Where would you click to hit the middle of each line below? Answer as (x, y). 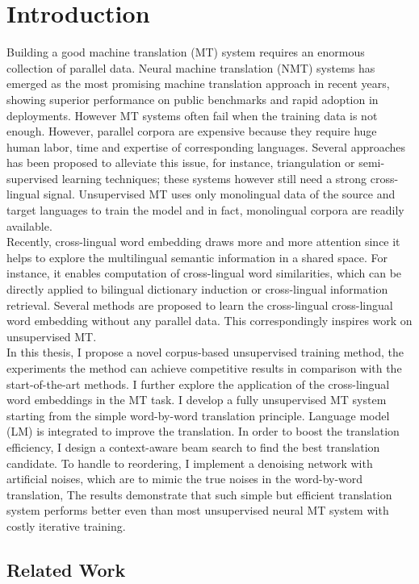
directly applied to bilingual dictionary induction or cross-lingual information (197, 289)
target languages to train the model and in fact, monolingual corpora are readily (205, 210)
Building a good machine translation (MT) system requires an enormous (186, 52)
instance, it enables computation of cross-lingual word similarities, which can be (204, 273)
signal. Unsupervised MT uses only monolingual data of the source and (219, 194)
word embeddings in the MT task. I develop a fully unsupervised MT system (197, 400)
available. (29, 225)
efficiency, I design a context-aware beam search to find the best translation (193, 446)
